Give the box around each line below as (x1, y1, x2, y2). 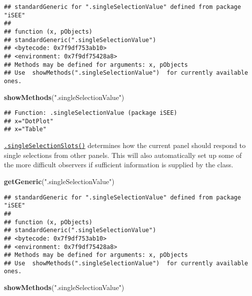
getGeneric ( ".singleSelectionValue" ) (4, 176, 115, 186)
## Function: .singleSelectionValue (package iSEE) (4, 109, 177, 117)
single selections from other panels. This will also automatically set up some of (4, 149, 242, 160)
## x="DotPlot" (4, 117, 54, 125)
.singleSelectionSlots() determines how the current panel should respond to (4, 140, 246, 150)
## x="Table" (4, 126, 46, 133)
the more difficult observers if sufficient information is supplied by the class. (4, 159, 233, 170)
